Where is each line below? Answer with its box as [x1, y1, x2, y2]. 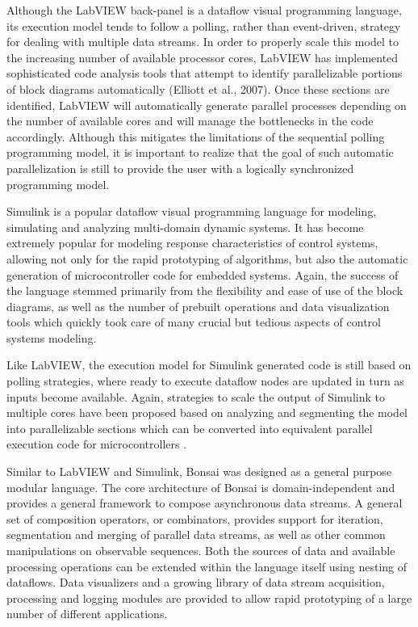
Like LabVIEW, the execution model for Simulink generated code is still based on [6, 356, 412, 373]
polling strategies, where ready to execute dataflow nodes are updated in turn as [6, 372, 404, 389]
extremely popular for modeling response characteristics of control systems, [6, 234, 378, 251]
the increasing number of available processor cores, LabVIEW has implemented [6, 48, 399, 65]
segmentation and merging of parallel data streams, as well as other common [6, 526, 386, 543]
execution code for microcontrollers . [6, 436, 187, 452]
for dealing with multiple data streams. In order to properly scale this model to [6, 33, 399, 50]
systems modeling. [6, 329, 97, 346]
